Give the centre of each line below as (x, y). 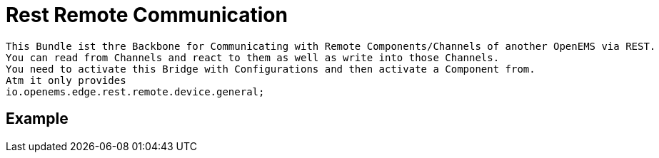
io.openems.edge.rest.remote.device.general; (135, 91)
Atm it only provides (66, 80)
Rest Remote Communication (147, 15)
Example (37, 119)
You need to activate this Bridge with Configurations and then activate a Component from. (271, 69)
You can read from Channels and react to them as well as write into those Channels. (253, 57)
